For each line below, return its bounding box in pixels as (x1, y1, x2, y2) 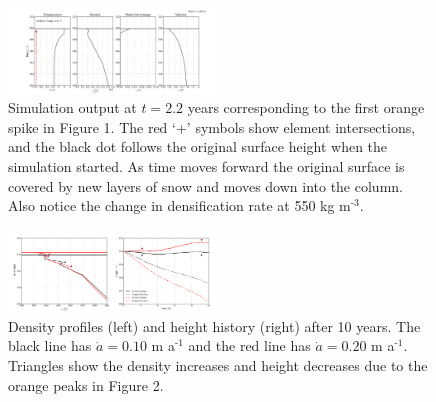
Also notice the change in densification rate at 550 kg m (8, 195, 351, 216)
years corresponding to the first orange (187, 97, 425, 118)
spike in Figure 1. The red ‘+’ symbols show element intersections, (8, 116, 416, 137)
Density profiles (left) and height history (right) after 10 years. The (8, 315, 421, 336)
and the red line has (188, 335, 311, 356)
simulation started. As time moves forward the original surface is (8, 156, 405, 177)
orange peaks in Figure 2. (8, 374, 164, 395)
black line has (8, 335, 92, 356)
